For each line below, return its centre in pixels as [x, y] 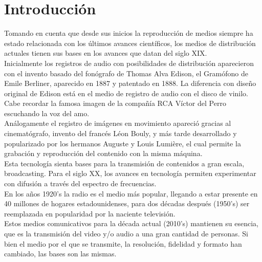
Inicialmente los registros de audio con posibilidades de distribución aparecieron [129, 63]
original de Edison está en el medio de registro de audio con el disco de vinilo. [126, 93]
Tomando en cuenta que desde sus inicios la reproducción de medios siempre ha [129, 33]
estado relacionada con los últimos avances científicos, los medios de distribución [130, 43]
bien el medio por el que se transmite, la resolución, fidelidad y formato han [123, 243]
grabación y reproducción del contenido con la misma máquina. [103, 153]
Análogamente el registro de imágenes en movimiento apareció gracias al [118, 123]
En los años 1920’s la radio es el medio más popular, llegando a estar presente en [131, 193]
